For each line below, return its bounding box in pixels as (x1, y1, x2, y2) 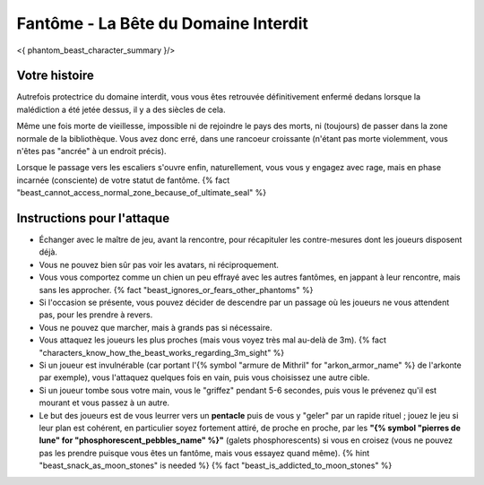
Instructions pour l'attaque (16, 211, 170, 226)
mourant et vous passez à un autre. (39, 397, 170, 408)
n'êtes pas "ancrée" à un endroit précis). (16, 146, 167, 157)
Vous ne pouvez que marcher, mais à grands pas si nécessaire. (39, 322, 272, 333)
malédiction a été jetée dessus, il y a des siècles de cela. (16, 104, 226, 115)
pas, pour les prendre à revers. (39, 309, 153, 320)
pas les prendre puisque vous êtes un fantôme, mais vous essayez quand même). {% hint (39, 447, 370, 458)
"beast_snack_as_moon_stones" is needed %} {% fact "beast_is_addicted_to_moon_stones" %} (39, 460, 393, 471)
